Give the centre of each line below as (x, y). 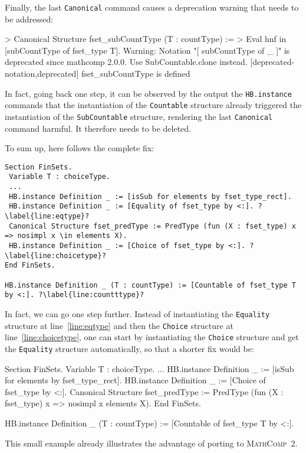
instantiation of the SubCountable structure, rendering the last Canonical (139, 116)
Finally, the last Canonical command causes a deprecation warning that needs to (152, 7)
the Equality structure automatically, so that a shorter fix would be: (129, 348)
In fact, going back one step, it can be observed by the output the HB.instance (148, 93)
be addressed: (29, 19)
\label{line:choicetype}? (55, 255)
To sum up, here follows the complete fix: (79, 148)
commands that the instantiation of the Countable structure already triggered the (153, 105)
